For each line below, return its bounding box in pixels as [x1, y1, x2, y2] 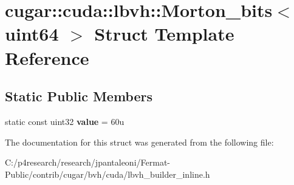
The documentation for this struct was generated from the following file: [5, 135, 274, 148]
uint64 [5, 21, 59, 46]
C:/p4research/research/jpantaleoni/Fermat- [5, 156, 170, 169]
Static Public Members [5, 87, 153, 106]
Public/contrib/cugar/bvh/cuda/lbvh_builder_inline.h [5, 167, 210, 180]
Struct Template [94, 21, 234, 46]
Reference [5, 45, 89, 70]
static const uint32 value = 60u [5, 115, 125, 127]
